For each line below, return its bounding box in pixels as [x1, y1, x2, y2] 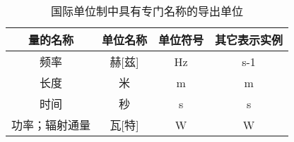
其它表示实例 [215, 32, 283, 48]
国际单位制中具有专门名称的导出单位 [51, 3, 244, 19]
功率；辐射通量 [11, 117, 91, 133]
